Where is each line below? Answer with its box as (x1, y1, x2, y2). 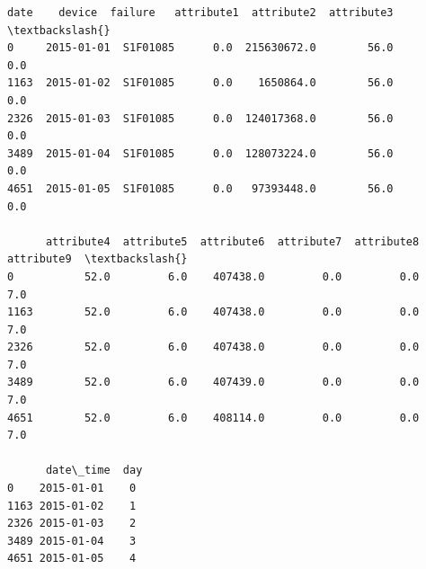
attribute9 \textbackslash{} (7, 253, 188, 266)
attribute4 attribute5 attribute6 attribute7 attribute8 (45, 235, 420, 248)
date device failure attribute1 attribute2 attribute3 (7, 6, 394, 19)
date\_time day (45, 464, 143, 477)
